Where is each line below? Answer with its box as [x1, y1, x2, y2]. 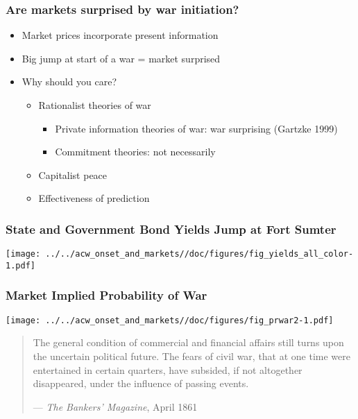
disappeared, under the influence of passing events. [33, 376, 249, 391]
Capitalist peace [38, 167, 108, 182]
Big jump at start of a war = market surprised [22, 51, 221, 65]
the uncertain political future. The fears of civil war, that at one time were [33, 348, 351, 363]
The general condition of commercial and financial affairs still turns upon [33, 335, 344, 350]
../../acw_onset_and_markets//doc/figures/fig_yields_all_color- [45, 249, 354, 259]
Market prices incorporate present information [22, 28, 219, 42]
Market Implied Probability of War [6, 287, 207, 304]
